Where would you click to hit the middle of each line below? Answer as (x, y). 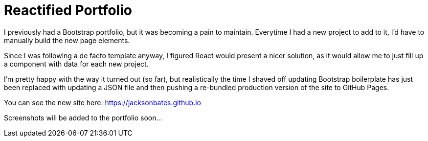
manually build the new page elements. (67, 40)
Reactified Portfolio (68, 10)
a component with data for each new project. (76, 64)
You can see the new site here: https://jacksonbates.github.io (102, 102)
